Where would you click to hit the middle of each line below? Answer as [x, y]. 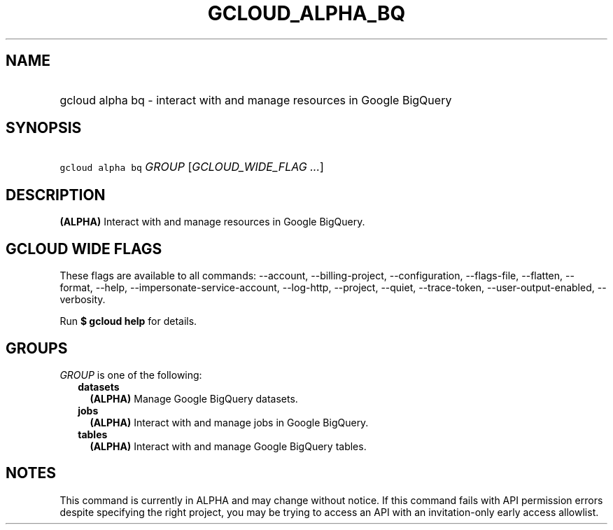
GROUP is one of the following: [131, 375]
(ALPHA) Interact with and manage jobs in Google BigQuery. [229, 422]
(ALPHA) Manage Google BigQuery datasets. [194, 398]
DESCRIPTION [56, 195]
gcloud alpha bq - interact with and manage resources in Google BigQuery [256, 100]
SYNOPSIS [44, 128]
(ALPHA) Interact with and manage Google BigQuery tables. [228, 446]
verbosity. [83, 300]
